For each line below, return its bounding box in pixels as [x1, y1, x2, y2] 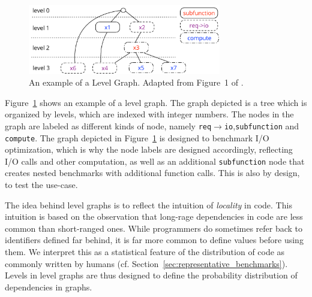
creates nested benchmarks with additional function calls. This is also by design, [5, 166, 300, 179]
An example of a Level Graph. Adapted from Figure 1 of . [29, 76, 244, 89]
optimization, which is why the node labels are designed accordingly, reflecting [5, 143, 293, 156]
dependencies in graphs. [5, 280, 92, 293]
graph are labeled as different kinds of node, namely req [5, 119, 212, 132]
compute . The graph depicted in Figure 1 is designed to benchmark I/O [5, 131, 269, 144]
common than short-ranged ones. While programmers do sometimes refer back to [5, 222, 303, 234]
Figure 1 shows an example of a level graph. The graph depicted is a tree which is [5, 96, 307, 108]
